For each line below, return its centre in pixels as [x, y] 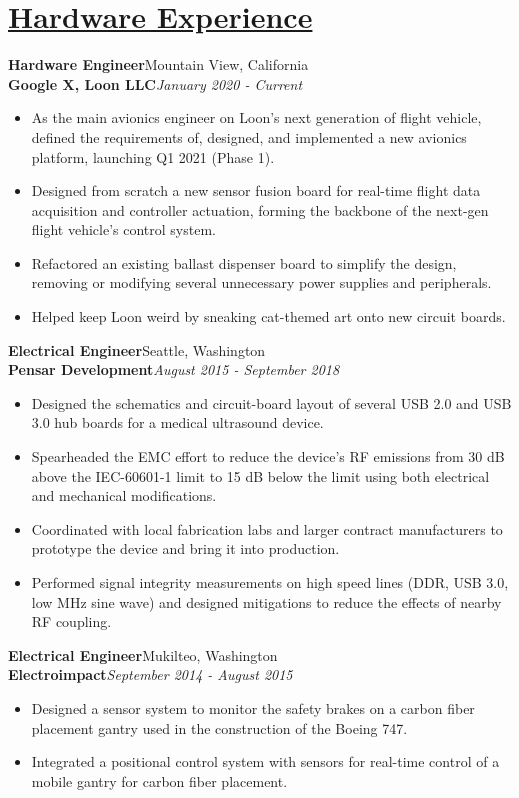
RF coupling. [71, 621]
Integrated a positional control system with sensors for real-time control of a [265, 761]
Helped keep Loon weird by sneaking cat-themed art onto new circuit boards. [268, 316]
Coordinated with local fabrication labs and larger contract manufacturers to [267, 528]
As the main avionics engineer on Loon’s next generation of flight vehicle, [256, 117]
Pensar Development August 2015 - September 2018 [174, 369]
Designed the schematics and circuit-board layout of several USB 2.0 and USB [271, 402]
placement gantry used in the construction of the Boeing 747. [219, 727]
